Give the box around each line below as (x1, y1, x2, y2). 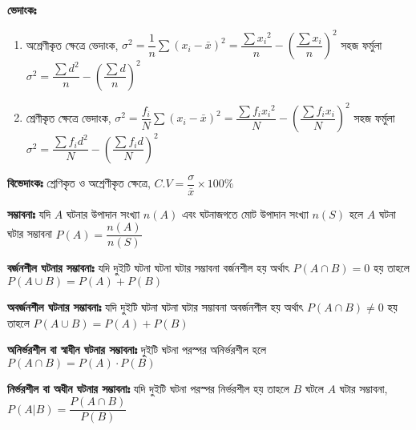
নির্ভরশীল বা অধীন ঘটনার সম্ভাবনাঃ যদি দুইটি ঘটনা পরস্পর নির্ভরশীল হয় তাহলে (7, 380, 289, 396)
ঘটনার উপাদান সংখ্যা (66, 205, 140, 222)
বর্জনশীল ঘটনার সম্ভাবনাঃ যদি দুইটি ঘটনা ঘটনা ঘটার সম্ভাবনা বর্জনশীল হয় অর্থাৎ (7, 259, 289, 276)
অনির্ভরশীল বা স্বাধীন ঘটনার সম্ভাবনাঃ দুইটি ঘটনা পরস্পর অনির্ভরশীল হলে (7, 341, 267, 358)
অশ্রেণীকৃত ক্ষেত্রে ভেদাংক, (26, 36, 119, 53)
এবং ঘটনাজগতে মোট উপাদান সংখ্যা (181, 205, 309, 222)
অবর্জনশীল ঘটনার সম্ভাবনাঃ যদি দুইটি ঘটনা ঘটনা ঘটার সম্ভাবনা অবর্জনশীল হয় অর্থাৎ (7, 298, 304, 315)
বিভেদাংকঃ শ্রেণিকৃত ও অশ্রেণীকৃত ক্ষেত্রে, (7, 175, 151, 191)
